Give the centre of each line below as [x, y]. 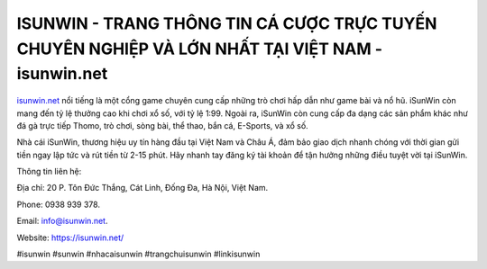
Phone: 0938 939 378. [59, 204]
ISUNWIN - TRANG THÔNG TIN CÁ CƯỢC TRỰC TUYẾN [227, 23]
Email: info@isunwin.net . [62, 221]
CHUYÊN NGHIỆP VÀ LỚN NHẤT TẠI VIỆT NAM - [200, 49]
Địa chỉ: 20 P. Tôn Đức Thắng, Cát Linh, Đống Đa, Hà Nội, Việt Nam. [142, 188]
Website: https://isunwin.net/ [70, 238]
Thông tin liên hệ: [49, 172]
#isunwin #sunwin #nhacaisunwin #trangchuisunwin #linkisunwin [138, 254]
